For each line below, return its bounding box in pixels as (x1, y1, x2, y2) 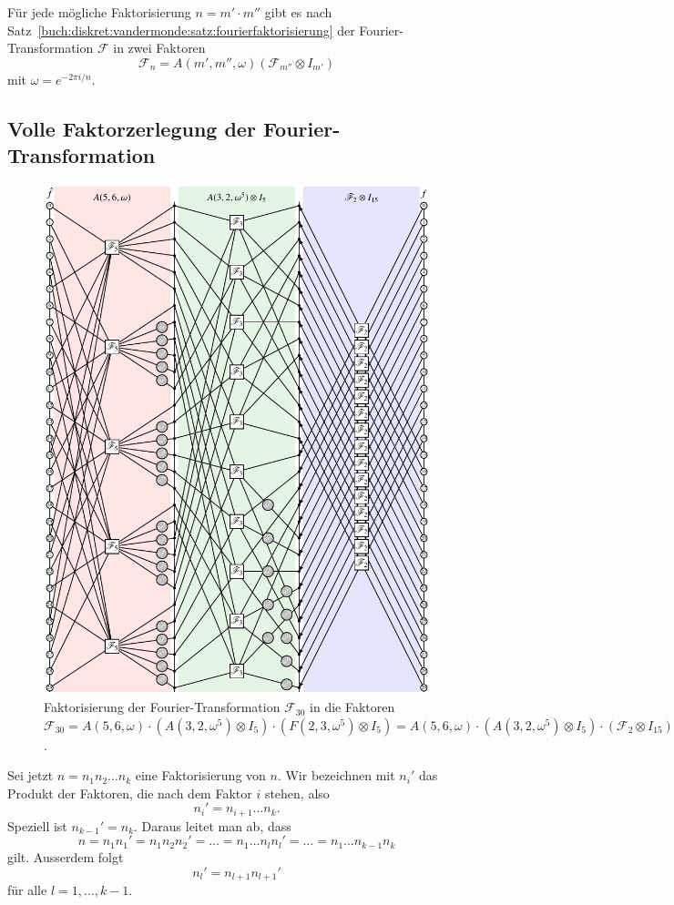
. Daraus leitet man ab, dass (134, 816, 291, 835)
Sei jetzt (7, 766, 54, 785)
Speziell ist (7, 816, 67, 835)
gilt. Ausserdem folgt (7, 847, 124, 866)
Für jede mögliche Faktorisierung (7, 3, 191, 21)
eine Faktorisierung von (135, 766, 266, 785)
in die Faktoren (310, 697, 395, 717)
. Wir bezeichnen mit (277, 766, 395, 785)
